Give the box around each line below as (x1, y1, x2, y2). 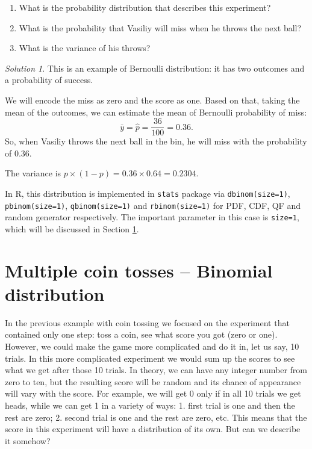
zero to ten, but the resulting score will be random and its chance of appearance (5, 375, 301, 388)
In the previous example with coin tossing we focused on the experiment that (5, 316, 290, 329)
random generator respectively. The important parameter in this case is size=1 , (5, 211, 299, 223)
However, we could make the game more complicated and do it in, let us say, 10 (5, 340, 299, 353)
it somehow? (5, 434, 51, 447)
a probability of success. (5, 73, 93, 86)
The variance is (5, 167, 61, 179)
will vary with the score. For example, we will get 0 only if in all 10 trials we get (5, 387, 301, 400)
